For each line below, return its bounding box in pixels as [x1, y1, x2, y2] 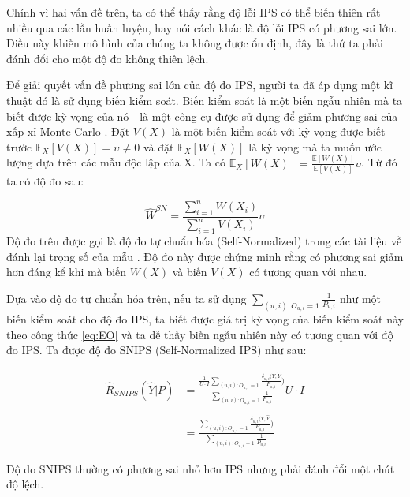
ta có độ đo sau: [6, 172, 84, 189]
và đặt [143, 138, 174, 155]
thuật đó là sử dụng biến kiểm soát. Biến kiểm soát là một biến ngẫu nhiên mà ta [6, 92, 403, 108]
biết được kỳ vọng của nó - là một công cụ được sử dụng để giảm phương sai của [6, 107, 398, 124]
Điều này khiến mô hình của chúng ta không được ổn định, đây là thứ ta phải [6, 35, 383, 51]
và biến [172, 263, 207, 280]
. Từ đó [360, 154, 397, 170]
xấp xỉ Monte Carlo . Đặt [6, 123, 130, 140]
